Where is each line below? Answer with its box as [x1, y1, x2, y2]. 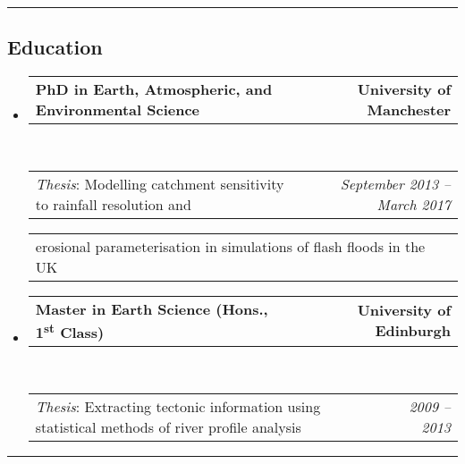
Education [7, 33, 103, 61]
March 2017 [376, 193, 451, 215]
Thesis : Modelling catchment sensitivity [35, 173, 284, 194]
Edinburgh [375, 320, 451, 342]
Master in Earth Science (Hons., [35, 298, 268, 319]
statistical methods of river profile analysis [35, 416, 301, 437]
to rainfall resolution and [35, 193, 191, 215]
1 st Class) [35, 318, 105, 343]
